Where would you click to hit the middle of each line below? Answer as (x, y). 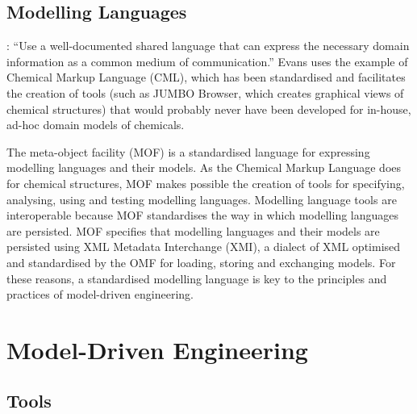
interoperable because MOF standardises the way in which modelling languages (203, 215)
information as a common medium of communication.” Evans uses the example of (207, 61)
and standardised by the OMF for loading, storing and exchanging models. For (201, 262)
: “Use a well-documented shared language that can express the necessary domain (208, 46)
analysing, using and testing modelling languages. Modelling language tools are (202, 199)
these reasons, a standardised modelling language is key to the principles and (197, 278)
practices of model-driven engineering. (100, 294)
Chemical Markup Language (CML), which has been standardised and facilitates (206, 77)
